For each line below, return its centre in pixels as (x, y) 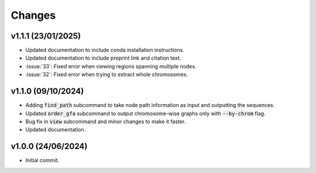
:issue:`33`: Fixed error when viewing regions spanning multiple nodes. (111, 66)
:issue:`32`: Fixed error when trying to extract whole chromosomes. (107, 75)
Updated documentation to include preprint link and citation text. (103, 58)
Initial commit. (42, 160)
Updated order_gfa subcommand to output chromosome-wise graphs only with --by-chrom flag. (145, 113)
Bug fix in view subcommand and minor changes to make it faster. (106, 121)
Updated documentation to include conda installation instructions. (105, 50)
